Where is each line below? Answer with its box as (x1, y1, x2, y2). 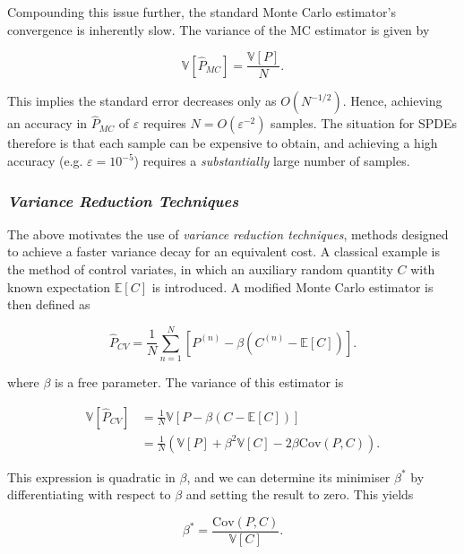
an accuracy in (7, 114, 88, 133)
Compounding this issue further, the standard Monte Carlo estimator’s (7, 3, 396, 21)
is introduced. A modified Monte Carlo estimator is (151, 277, 434, 296)
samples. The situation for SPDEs (271, 114, 457, 133)
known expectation (7, 277, 111, 296)
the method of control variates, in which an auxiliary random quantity (7, 260, 393, 279)
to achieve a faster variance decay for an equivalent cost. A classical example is (7, 242, 441, 261)
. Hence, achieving (342, 91, 443, 110)
